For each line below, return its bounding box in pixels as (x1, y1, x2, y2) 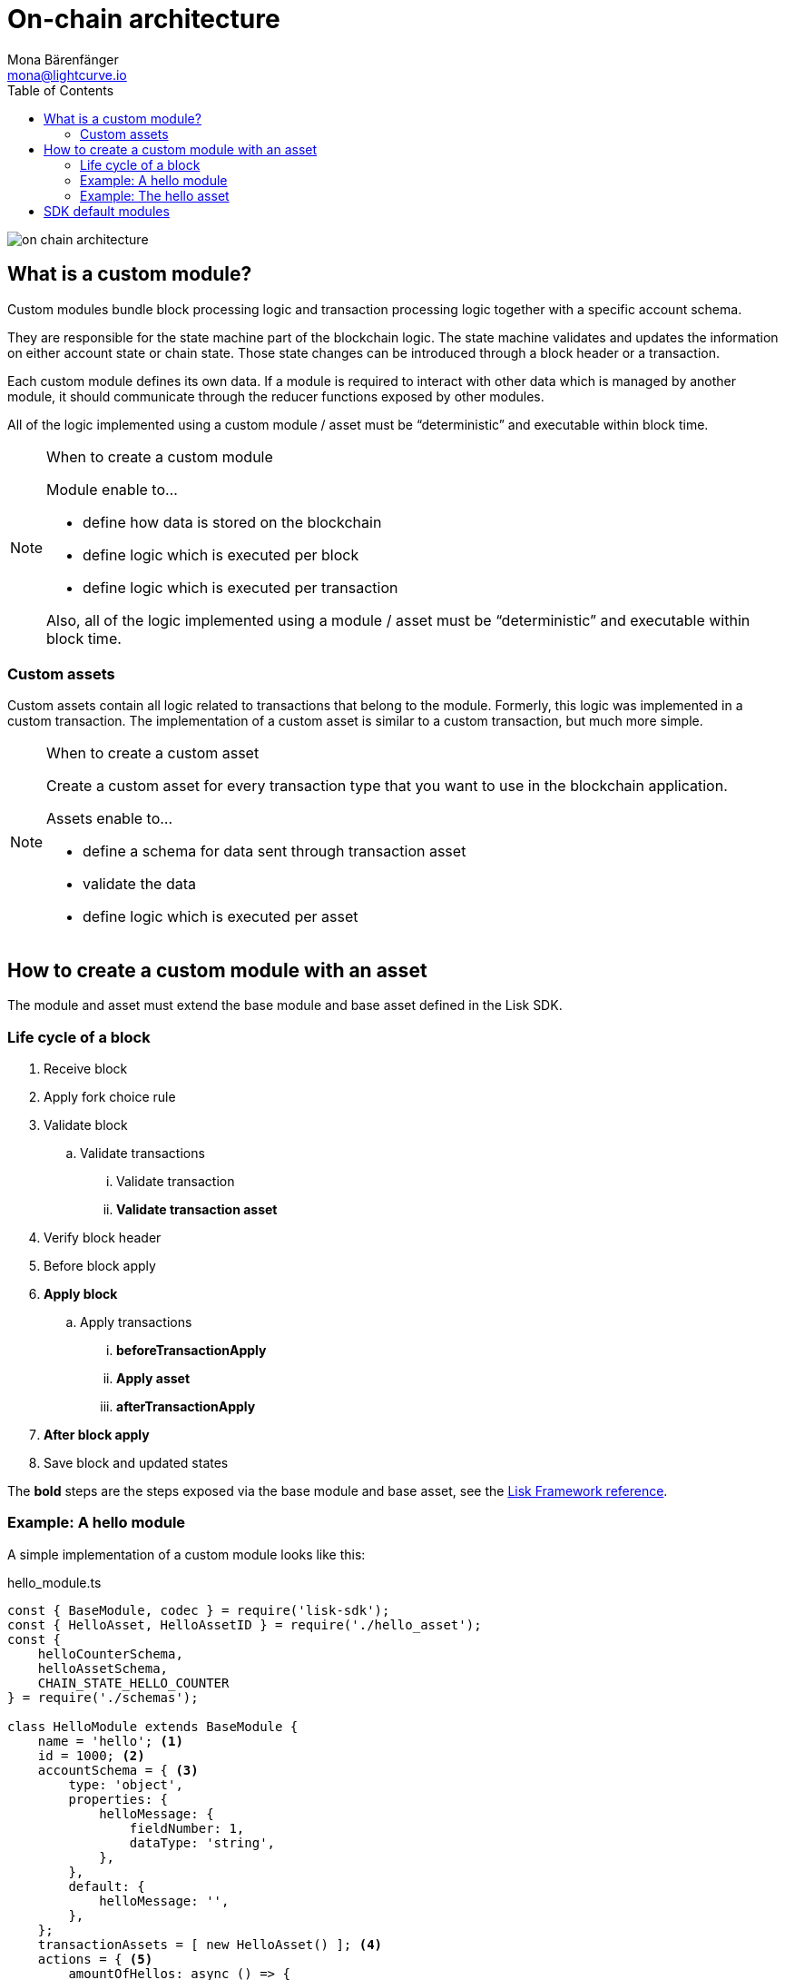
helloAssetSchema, (37, 1660, 169, 1676)
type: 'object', (68, 1777, 183, 1792)
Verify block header (44, 1229, 162, 1245)
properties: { (68, 1791, 169, 1807)
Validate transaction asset (116, 1201, 278, 1217)
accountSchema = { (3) (37, 1762, 199, 1777)
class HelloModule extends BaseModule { (7, 1718, 299, 1734)
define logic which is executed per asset (83, 907, 358, 926)
